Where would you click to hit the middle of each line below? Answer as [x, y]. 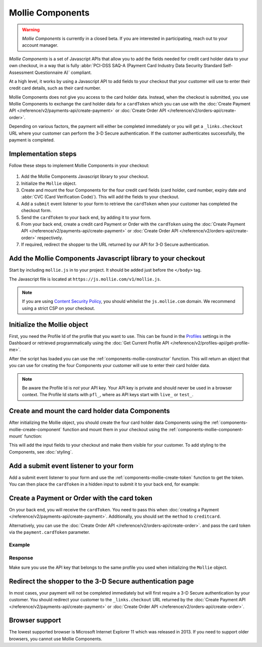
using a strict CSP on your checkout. [59, 308]
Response [21, 558]
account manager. [40, 45]
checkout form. [36, 210]
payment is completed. [32, 140]
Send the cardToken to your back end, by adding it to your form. [86, 217]
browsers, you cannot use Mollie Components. [56, 639]
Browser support [35, 621]
